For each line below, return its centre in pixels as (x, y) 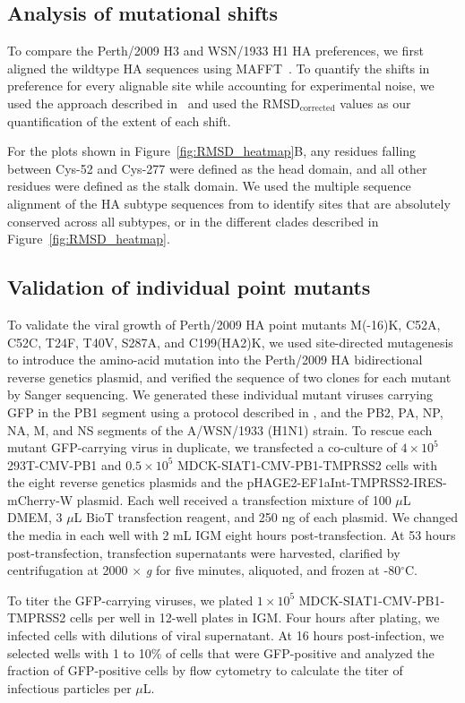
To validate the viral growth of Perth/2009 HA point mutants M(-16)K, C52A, (224, 324)
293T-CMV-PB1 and (65, 464)
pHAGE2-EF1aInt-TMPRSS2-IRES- (347, 482)
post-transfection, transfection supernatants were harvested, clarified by (204, 552)
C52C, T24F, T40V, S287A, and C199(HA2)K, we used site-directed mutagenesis (230, 342)
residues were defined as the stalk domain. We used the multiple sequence (209, 186)
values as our (375, 103)
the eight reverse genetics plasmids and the (125, 482)
